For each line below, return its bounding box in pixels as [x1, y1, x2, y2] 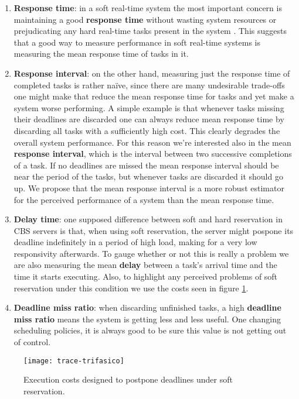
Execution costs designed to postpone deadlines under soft [23, 373, 233, 386]
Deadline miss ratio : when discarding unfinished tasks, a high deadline [13, 301, 281, 314]
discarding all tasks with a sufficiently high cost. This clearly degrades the [13, 124, 280, 136]
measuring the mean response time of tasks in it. [13, 47, 189, 60]
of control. [13, 336, 51, 348]
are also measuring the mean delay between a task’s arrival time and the [13, 259, 277, 271]
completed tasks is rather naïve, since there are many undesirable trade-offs [13, 78, 285, 91]
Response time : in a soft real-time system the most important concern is [13, 2, 282, 13]
